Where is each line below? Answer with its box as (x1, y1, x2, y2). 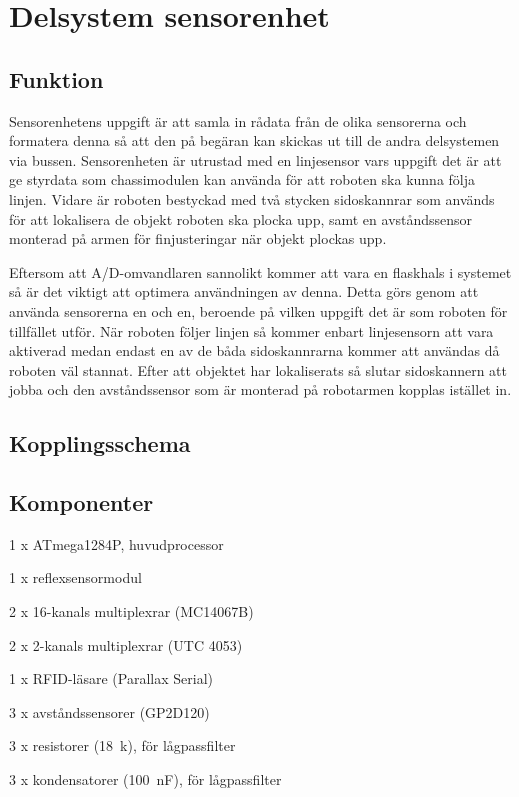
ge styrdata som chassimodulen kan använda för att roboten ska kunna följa (9, 169, 476, 190)
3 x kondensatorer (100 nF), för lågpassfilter (9, 769, 282, 790)
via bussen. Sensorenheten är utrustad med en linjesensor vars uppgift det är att (9, 149, 502, 170)
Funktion (9, 63, 104, 94)
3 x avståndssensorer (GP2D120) (9, 701, 210, 722)
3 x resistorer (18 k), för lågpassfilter (9, 735, 236, 756)
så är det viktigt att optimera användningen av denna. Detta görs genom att (9, 281, 479, 302)
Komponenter (9, 487, 154, 518)
